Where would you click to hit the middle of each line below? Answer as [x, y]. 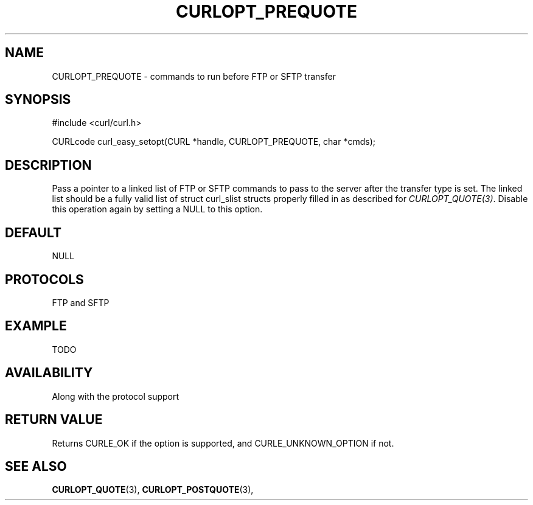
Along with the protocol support [116, 396]
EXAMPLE [36, 326]
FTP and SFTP [81, 302]
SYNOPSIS [38, 100]
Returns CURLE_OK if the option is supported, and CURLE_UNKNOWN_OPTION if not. [223, 443]
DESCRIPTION [48, 165]
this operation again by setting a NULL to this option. [157, 209]
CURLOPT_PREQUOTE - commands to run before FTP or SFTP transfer [194, 76]
